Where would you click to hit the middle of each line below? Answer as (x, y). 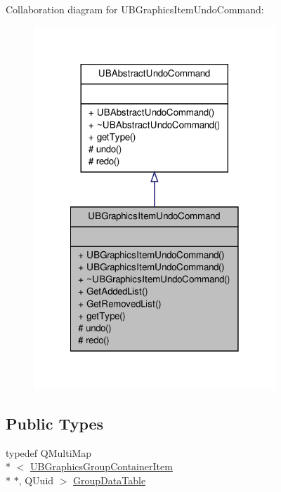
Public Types (55, 423)
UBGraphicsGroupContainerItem (102, 466)
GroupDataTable (110, 480)
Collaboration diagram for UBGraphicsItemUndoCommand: (135, 9)
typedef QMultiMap (49, 452)
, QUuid (36, 480)
